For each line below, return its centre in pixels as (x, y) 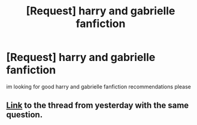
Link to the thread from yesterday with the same (98, 106)
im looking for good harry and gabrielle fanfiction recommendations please (99, 86)
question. (25, 115)
